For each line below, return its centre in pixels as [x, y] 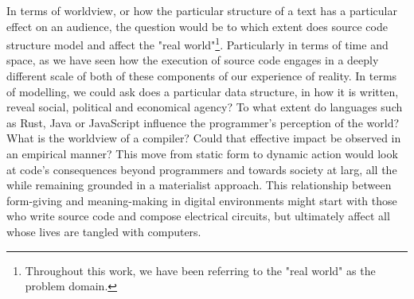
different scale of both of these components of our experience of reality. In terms [202, 76]
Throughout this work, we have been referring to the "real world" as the [200, 270]
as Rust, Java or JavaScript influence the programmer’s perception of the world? [203, 122]
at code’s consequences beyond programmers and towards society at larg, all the [202, 169]
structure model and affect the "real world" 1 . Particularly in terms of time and [197, 43]
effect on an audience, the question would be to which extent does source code [197, 26]
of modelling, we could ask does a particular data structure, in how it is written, [203, 91]
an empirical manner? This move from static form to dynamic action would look [202, 153]
